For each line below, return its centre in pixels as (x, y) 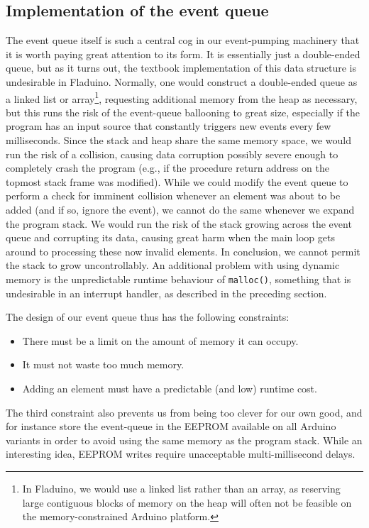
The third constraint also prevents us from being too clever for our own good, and (184, 412)
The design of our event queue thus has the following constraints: (148, 317)
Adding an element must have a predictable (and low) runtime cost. (170, 388)
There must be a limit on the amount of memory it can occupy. (160, 340)
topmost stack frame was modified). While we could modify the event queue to (177, 181)
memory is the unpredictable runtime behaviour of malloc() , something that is (178, 279)
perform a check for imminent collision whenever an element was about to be (173, 196)
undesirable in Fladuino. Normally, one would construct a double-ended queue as (182, 81)
